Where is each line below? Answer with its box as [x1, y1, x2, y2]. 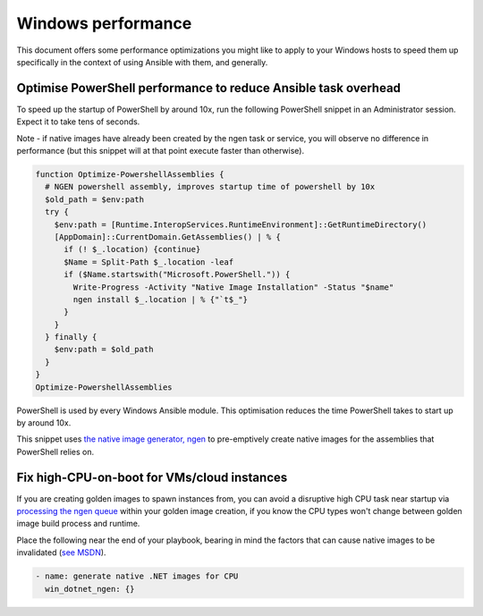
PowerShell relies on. [16, 446, 94, 457]
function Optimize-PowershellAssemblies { [35, 170, 225, 179]
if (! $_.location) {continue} [64, 244, 201, 255]
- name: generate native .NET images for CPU [35, 571, 239, 581]
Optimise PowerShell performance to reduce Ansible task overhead [16, 80, 402, 96]
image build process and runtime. [16, 519, 140, 529]
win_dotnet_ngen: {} [45, 584, 135, 594]
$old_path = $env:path [45, 194, 145, 205]
